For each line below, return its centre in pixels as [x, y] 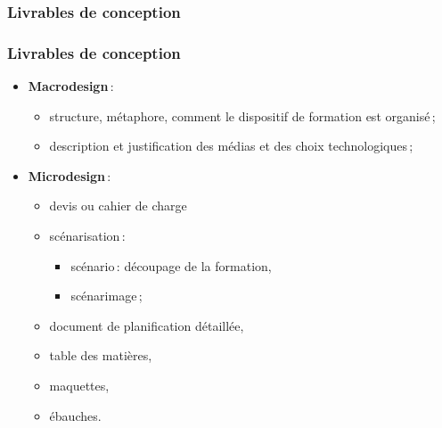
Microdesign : [70, 175]
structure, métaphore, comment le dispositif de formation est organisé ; [242, 115]
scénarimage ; [106, 296]
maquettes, [79, 385]
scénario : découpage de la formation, [171, 265]
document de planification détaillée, [147, 325]
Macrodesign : [71, 86]
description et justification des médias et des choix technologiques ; [231, 146]
